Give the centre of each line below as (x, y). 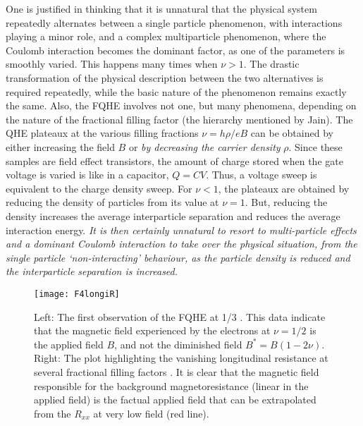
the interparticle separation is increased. (92, 271)
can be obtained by (292, 133)
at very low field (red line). (151, 413)
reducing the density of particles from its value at (112, 202)
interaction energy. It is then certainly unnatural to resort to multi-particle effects (181, 230)
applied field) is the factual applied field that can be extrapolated (175, 400)
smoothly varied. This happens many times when (112, 64)
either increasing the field (60, 146)
